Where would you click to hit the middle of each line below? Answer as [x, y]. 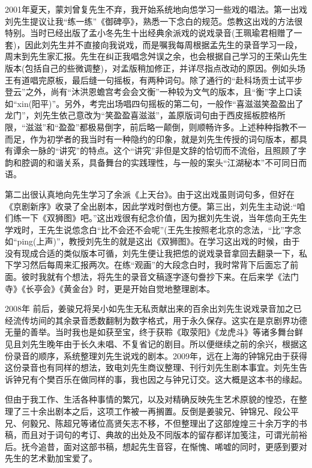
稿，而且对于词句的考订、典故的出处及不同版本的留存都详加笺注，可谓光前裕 [156, 435]
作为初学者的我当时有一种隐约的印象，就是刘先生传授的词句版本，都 [164, 138]
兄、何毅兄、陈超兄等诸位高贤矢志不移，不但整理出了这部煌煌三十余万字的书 [156, 423]
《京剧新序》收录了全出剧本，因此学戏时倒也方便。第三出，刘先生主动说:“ [151, 206]
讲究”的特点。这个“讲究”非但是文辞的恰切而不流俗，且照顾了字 [183, 150]
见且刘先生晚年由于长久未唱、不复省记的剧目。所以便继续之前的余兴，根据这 [156, 344]
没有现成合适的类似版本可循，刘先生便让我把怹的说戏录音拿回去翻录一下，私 [156, 253]
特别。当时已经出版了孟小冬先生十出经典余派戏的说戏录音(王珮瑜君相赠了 [149, 33]
